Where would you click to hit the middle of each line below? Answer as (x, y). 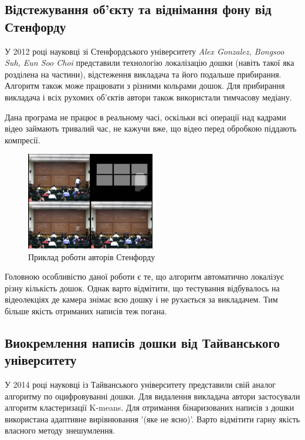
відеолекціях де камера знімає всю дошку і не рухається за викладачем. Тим (141, 299)
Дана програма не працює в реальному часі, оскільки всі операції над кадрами (145, 117)
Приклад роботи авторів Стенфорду (92, 256)
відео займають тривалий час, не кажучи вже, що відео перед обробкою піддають (151, 128)
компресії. (23, 140)
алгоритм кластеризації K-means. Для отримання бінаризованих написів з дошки (150, 407)
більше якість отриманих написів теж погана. (86, 310)
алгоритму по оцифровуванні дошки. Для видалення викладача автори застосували (152, 396)
